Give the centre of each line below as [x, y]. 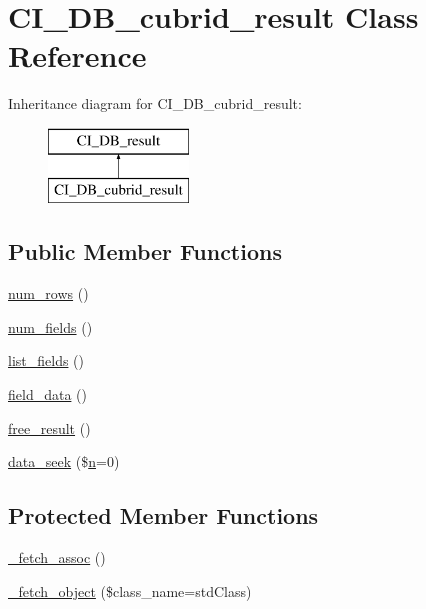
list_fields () [46, 360]
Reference [77, 55]
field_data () [47, 394]
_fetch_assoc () [57, 557]
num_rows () [48, 293]
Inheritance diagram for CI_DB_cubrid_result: [155, 103]
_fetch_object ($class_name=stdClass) [130, 590]
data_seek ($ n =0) [64, 461]
